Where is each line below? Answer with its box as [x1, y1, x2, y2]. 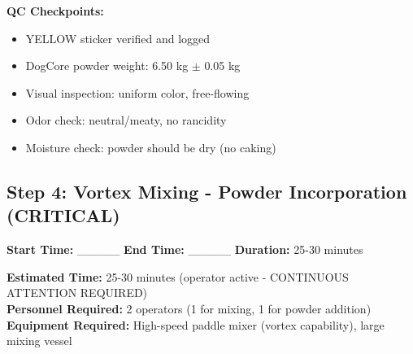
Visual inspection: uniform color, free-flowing [25, 84, 250, 101]
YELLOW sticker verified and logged [25, 29, 211, 46]
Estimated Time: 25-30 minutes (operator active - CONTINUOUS [7, 268, 349, 285]
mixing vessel [7, 332, 72, 349]
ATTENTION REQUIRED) [7, 284, 148, 301]
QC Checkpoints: [7, 2, 104, 19]
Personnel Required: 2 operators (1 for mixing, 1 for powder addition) [7, 299, 372, 317]
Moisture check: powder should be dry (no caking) [25, 138, 276, 155]
